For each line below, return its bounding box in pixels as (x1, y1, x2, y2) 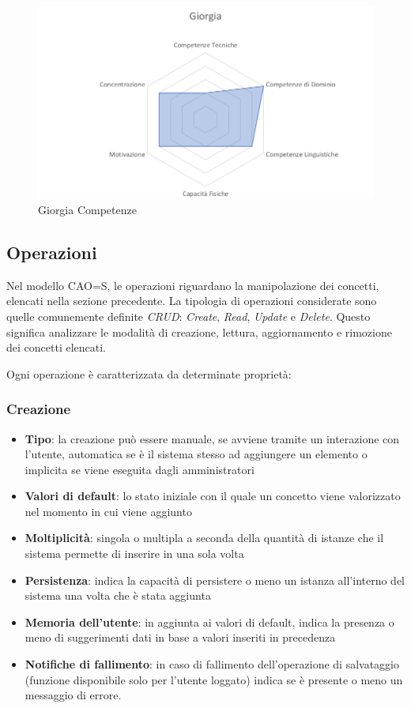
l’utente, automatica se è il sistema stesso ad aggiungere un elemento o (25, 446, 368, 462)
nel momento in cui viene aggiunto (25, 503, 192, 519)
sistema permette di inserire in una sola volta (25, 545, 244, 562)
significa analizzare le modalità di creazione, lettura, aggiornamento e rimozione (6, 323, 392, 340)
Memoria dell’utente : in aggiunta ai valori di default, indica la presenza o (25, 613, 394, 630)
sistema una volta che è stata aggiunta (25, 587, 211, 604)
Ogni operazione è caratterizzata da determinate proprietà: (6, 365, 292, 382)
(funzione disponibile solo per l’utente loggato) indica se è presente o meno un (25, 671, 403, 687)
